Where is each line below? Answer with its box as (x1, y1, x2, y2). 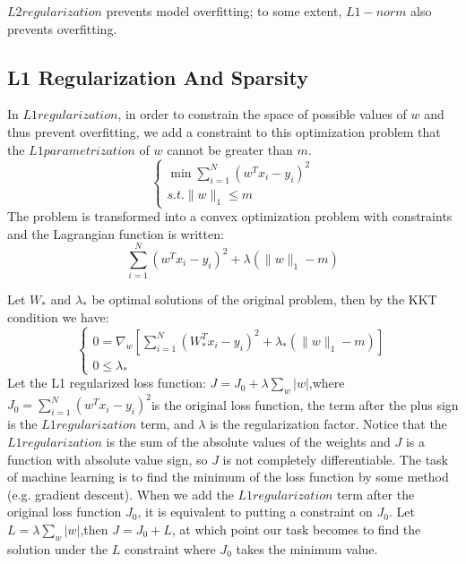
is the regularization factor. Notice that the (210, 414, 447, 433)
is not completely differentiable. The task (222, 449, 448, 468)
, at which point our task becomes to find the (171, 519, 421, 538)
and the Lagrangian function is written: (7, 224, 224, 243)
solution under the (7, 539, 108, 558)
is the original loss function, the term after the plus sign (151, 395, 459, 414)
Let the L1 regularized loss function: (7, 373, 206, 392)
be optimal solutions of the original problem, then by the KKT (91, 290, 437, 309)
